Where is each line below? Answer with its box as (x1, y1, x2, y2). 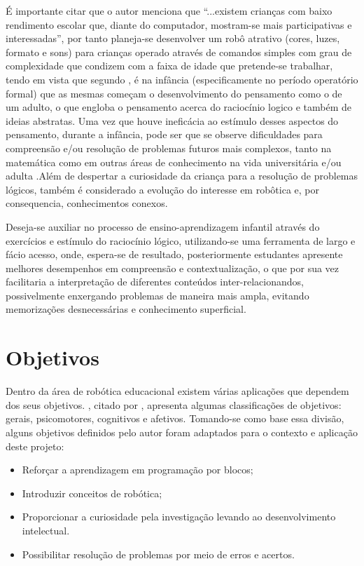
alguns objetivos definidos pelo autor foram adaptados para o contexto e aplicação (6, 424, 358, 439)
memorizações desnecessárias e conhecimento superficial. (6, 302, 246, 316)
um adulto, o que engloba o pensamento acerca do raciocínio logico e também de (6, 100, 352, 114)
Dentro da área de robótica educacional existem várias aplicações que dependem (6, 384, 349, 398)
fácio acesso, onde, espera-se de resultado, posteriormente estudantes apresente (6, 247, 343, 262)
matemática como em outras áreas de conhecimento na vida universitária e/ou (6, 154, 342, 169)
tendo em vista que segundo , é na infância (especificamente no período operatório (6, 72, 358, 86)
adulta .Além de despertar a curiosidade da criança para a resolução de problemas (6, 168, 358, 183)
